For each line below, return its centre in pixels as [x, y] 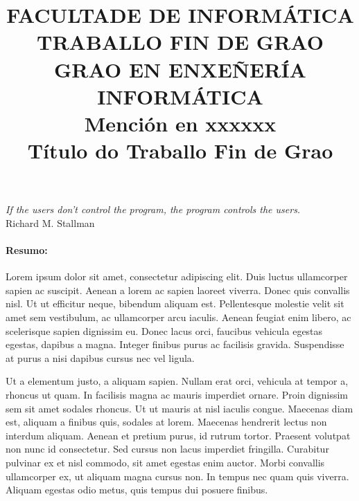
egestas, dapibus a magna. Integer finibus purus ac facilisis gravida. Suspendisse [175, 344]
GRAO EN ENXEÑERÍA [180, 69]
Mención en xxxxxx [180, 123]
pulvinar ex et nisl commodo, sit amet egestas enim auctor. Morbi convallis [165, 463]
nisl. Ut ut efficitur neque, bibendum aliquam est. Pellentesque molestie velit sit [175, 303]
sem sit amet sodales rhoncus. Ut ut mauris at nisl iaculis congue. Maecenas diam [179, 408]
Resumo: [27, 250]
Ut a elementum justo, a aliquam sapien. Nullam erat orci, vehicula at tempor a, [177, 381]
